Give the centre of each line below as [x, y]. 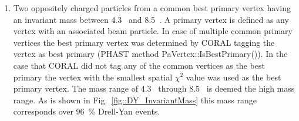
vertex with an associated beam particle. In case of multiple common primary [153, 31]
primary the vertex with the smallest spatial [93, 77]
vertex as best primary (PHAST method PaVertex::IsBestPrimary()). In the [150, 54]
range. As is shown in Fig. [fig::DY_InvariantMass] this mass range [135, 100]
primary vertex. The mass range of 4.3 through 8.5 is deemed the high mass [154, 88]
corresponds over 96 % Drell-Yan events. [87, 111]
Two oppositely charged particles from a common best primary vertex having [152, 8]
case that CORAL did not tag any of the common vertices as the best [139, 65]
